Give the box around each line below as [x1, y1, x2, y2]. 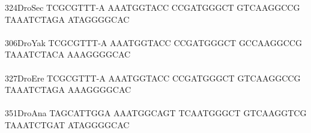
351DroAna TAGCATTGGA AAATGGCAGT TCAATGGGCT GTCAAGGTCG [5, 107, 307, 119]
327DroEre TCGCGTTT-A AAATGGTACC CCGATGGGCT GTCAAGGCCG [5, 71, 301, 84]
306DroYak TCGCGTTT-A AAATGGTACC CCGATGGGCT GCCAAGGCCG [5, 36, 302, 49]
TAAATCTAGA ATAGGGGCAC [5, 13, 130, 25]
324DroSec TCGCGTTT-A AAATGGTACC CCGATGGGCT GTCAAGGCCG [5, 1, 300, 13]
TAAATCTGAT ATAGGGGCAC [5, 118, 130, 131]
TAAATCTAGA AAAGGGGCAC [5, 83, 131, 96]
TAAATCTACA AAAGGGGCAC [5, 48, 131, 61]
